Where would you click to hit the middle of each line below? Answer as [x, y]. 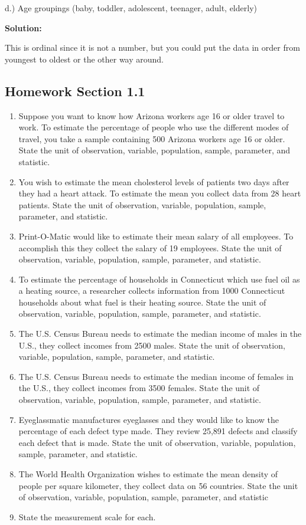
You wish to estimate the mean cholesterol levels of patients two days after [154, 181]
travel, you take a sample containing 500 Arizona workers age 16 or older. [152, 138]
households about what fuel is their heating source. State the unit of [142, 302]
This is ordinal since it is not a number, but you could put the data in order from [152, 47]
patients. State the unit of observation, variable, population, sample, [142, 204]
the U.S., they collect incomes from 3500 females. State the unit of [139, 388]
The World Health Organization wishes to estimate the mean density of [148, 474]
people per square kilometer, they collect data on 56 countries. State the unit [158, 485]
